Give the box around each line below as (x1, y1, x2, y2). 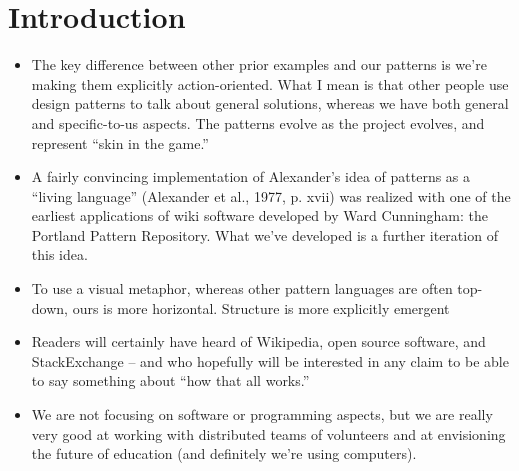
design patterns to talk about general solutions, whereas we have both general (31, 93, 509, 114)
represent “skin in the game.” (31, 132, 209, 153)
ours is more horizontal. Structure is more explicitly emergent (72, 297, 450, 318)
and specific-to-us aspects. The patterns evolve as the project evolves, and (31, 112, 485, 133)
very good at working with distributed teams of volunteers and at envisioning (31, 423, 506, 444)
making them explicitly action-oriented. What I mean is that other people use (31, 73, 509, 94)
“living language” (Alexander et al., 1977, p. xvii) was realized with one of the (31, 185, 511, 206)
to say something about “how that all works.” (31, 370, 310, 391)
